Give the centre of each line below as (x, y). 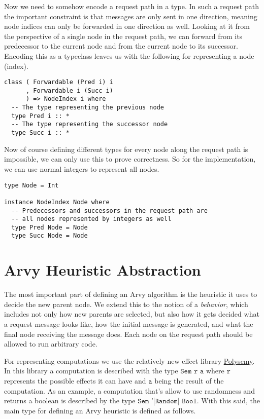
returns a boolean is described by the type (70, 401)
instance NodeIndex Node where (57, 202)
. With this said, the (228, 401)
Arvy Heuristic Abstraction (103, 270)
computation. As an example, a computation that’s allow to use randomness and (129, 390)
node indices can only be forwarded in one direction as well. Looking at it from (127, 26)
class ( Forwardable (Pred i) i (59, 82)
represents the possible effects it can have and (75, 380)
